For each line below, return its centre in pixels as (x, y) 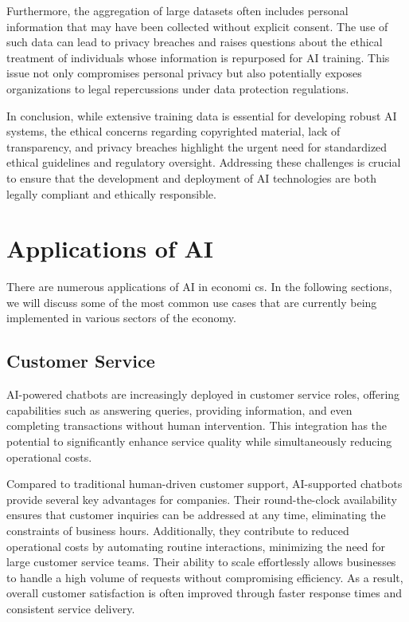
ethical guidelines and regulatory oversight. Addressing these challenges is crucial (204, 162)
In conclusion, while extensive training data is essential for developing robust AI (202, 115)
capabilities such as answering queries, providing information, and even (179, 409)
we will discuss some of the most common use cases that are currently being (192, 302)
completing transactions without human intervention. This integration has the (197, 425)
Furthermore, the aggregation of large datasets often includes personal (177, 10)
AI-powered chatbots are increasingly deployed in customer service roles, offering (203, 394)
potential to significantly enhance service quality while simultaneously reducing (199, 441)
